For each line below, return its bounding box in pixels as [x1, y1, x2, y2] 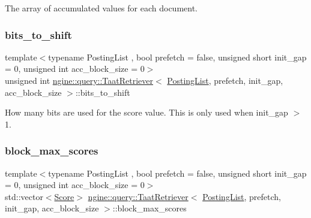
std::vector [5, 190, 43, 202]
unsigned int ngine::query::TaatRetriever [5, 74, 154, 86]
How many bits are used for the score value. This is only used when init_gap [5, 106, 288, 119]
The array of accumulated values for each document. [5, 2, 198, 14]
